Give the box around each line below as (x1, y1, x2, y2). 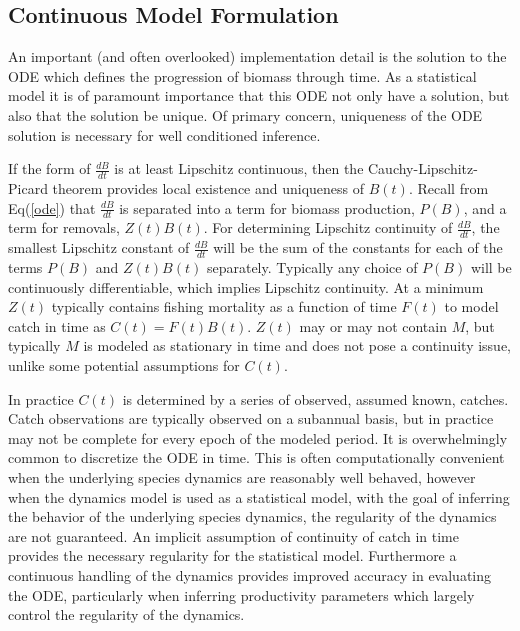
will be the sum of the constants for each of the (213, 237, 503, 258)
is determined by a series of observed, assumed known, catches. (122, 388, 509, 409)
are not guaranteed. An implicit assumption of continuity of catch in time (8, 525, 459, 546)
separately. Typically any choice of (206, 257, 418, 278)
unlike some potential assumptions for (8, 355, 240, 376)
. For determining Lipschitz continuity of (203, 217, 453, 238)
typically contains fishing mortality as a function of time (51, 296, 397, 317)
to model (444, 296, 499, 317)
